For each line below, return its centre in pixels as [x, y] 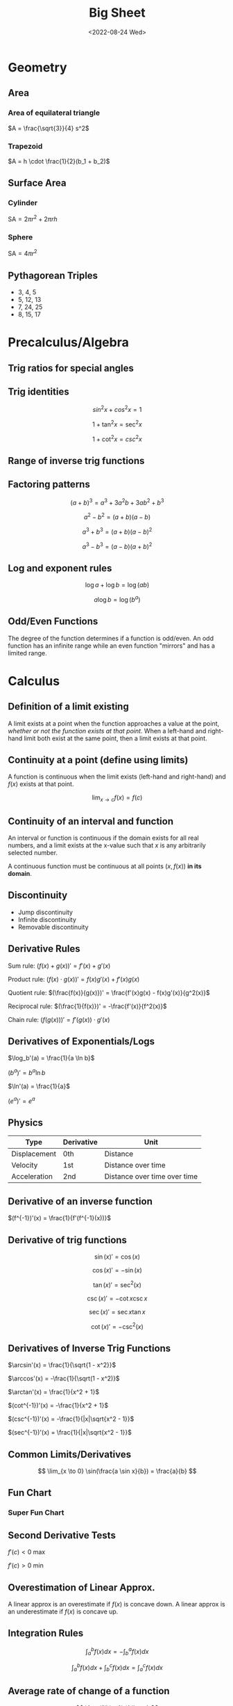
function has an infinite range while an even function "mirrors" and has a [112, 646]
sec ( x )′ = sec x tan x [117, 1312]
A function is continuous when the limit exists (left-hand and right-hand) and [117, 776]
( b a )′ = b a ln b [27, 1072]
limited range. [27, 653]
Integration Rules [46, 1633]
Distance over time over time [151, 1177]
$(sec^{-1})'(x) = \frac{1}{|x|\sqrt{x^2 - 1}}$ [70, 1433]
